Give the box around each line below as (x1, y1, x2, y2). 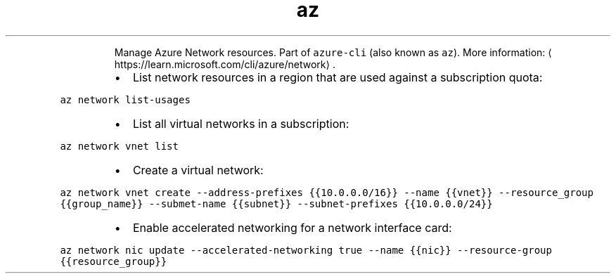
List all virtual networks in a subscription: (132, 116, 349, 131)
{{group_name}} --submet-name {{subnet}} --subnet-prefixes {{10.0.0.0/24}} (60, 197, 493, 209)
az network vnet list (60, 140, 179, 152)
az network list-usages (60, 93, 191, 105)
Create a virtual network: (132, 162, 264, 177)
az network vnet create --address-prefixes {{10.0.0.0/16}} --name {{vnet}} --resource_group (60, 186, 593, 198)
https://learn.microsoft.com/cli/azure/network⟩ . (114, 58, 335, 70)
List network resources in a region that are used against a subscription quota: (132, 70, 543, 84)
